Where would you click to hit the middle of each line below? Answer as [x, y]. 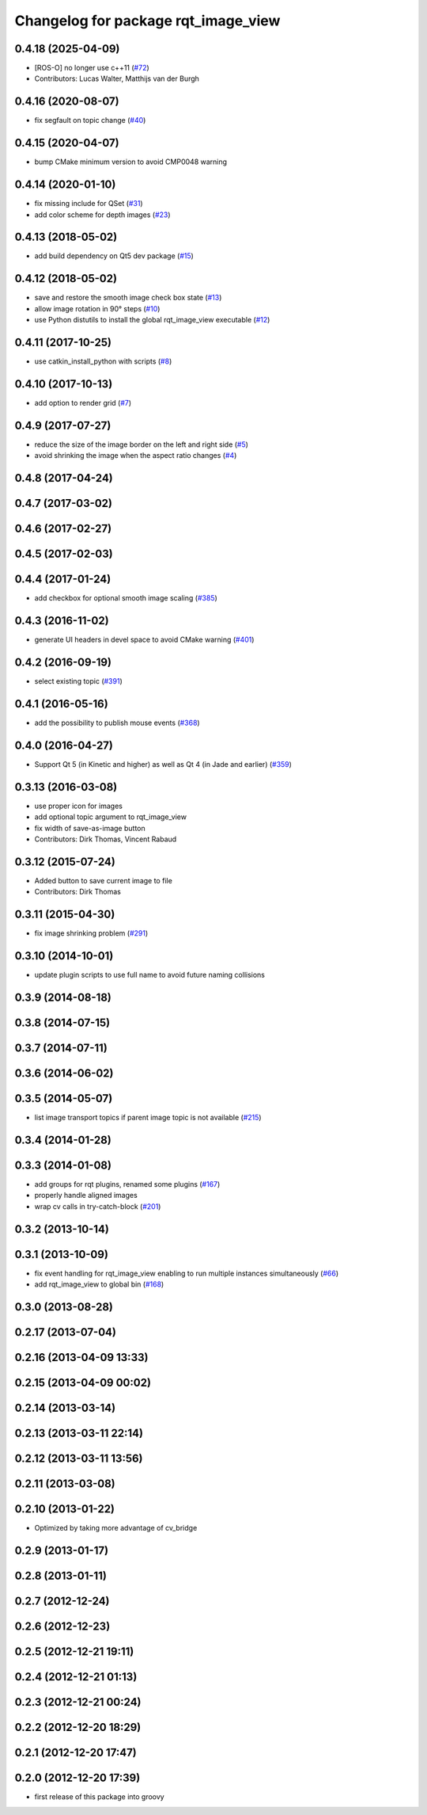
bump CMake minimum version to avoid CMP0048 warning [131, 162]
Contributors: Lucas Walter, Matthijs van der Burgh [117, 78]
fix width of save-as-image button [90, 828]
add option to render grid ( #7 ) [83, 402]
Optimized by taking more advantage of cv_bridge [116, 1528]
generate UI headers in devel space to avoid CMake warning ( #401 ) [144, 640]
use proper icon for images [78, 806]
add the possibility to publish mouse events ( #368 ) [117, 723]
